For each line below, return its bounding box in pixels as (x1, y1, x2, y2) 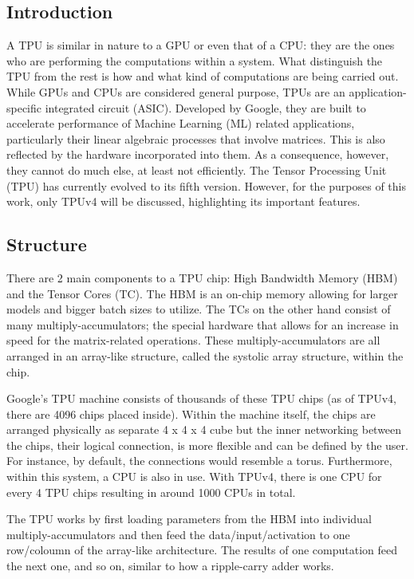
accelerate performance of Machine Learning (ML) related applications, (6, 115, 355, 132)
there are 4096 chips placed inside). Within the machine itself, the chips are (6, 405, 376, 422)
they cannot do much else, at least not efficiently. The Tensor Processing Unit (6, 161, 387, 178)
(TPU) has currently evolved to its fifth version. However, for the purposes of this (6, 177, 407, 194)
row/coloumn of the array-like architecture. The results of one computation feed (6, 542, 397, 558)
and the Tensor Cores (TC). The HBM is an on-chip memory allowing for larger (6, 285, 398, 301)
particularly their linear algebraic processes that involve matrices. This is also (6, 130, 385, 147)
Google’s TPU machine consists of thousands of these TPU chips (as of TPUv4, (6, 390, 397, 407)
